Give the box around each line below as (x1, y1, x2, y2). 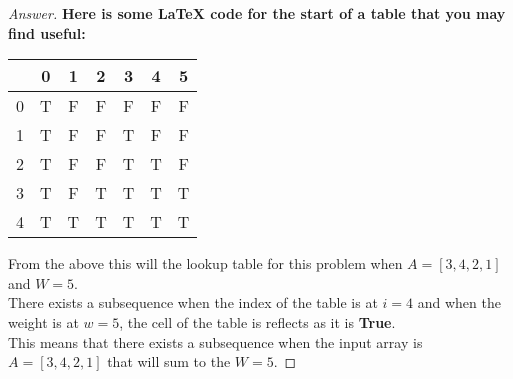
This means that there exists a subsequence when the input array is (8, 331, 423, 352)
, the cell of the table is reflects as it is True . (119, 311, 396, 332)
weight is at (8, 311, 79, 332)
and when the (417, 292, 501, 313)
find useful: (8, 22, 86, 43)
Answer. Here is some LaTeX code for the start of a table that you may (8, 3, 506, 23)
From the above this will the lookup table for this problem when (8, 253, 403, 274)
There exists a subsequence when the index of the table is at (8, 292, 378, 313)
